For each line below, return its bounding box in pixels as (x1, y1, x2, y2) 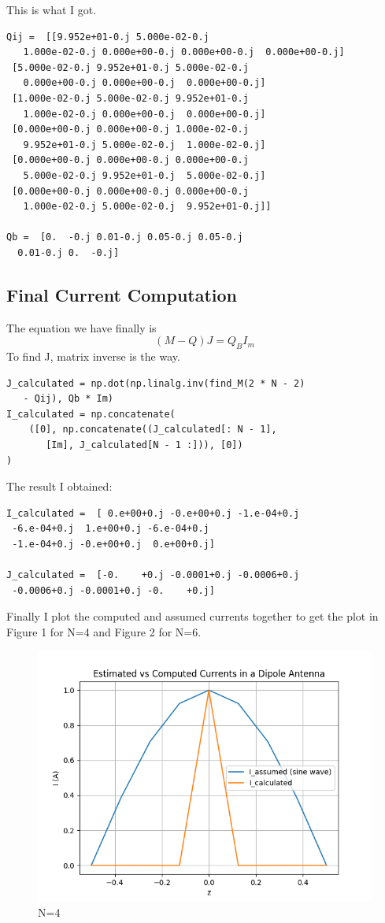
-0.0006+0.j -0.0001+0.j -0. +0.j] (12, 584, 215, 596)
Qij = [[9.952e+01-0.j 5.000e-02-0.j (6, 31, 209, 43)
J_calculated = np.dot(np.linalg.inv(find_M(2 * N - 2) (6, 377, 305, 389)
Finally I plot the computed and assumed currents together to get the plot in (6, 608, 379, 625)
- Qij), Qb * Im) (23, 393, 114, 405)
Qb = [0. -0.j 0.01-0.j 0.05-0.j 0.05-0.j (6, 232, 243, 243)
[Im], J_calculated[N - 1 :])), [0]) (46, 439, 243, 451)
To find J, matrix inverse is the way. (6, 348, 180, 365)
